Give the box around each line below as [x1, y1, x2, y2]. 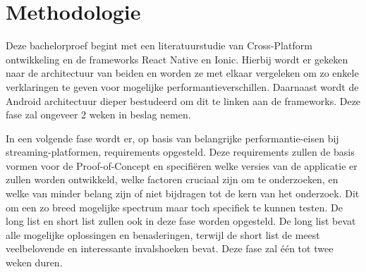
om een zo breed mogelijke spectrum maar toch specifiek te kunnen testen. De [6, 199, 343, 214]
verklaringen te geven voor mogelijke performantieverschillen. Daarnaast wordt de [6, 79, 359, 94]
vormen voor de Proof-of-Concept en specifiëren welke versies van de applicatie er [6, 158, 358, 173]
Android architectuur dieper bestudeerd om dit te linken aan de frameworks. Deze [6, 93, 361, 108]
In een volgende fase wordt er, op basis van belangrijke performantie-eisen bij [6, 130, 339, 145]
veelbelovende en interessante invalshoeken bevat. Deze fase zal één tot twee [6, 241, 334, 256]
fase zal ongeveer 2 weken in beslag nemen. [6, 107, 191, 122]
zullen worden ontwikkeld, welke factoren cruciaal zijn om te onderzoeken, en [6, 172, 338, 187]
